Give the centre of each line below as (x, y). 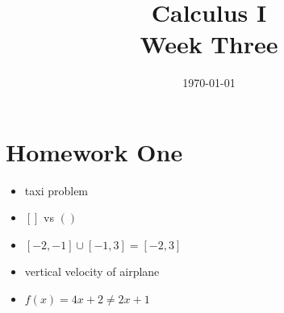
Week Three (209, 44)
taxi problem (56, 190)
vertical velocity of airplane (92, 271)
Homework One (94, 151)
